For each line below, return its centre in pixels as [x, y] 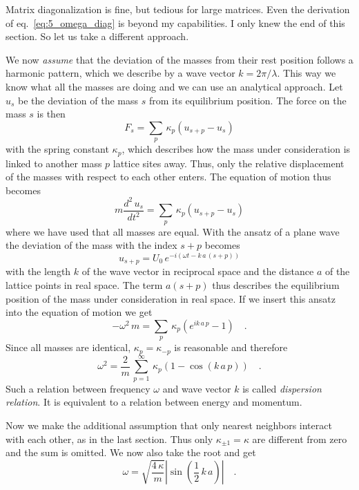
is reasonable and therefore [231, 347]
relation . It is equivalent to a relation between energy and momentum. [154, 402]
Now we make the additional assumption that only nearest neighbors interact [169, 425]
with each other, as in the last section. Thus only [109, 439]
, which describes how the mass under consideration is [236, 149]
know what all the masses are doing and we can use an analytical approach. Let [174, 86]
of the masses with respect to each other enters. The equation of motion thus [168, 177]
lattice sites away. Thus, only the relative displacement [229, 163]
